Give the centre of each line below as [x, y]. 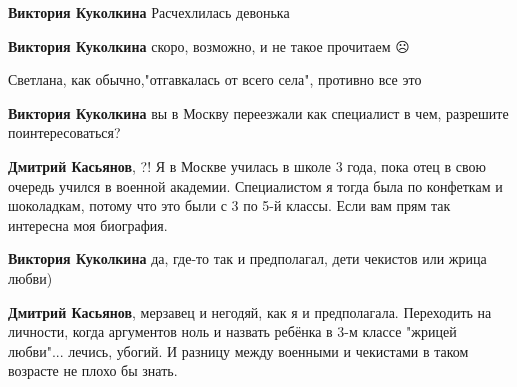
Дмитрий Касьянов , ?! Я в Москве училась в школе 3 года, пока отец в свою [247, 165]
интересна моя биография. [88, 224]
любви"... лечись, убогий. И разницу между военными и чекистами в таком [238, 350]
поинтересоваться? [64, 132]
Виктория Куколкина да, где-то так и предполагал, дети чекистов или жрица [247, 258]
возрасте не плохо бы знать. [93, 370]
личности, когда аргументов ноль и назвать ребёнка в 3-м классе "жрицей [232, 331]
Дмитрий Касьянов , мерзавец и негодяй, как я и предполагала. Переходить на [250, 311]
